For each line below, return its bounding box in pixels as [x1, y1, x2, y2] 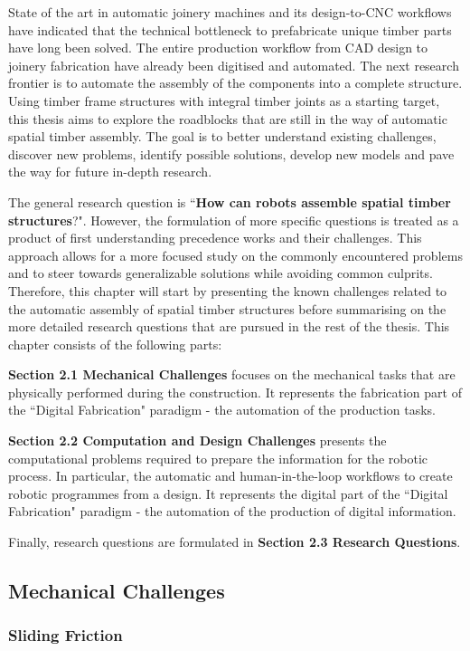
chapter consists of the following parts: [8, 334, 222, 353]
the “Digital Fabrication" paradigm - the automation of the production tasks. [8, 400, 437, 419]
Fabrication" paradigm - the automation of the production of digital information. [8, 502, 456, 521]
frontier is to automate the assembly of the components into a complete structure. [8, 73, 463, 92]
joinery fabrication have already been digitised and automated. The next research [8, 55, 459, 74]
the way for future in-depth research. [8, 162, 212, 181]
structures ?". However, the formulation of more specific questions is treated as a [8, 210, 459, 229]
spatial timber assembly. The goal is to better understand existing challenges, [8, 127, 437, 146]
